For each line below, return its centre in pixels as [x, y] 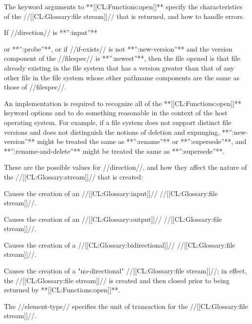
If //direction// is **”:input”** [51, 32]
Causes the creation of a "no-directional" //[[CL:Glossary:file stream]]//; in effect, [126, 271]
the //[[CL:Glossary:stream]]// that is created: [73, 176]
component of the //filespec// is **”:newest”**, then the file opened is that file [122, 58]
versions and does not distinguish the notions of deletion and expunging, [112, 132]
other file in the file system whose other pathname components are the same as [122, 77]
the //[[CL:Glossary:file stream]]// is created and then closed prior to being [117, 280]
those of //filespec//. [35, 87]
